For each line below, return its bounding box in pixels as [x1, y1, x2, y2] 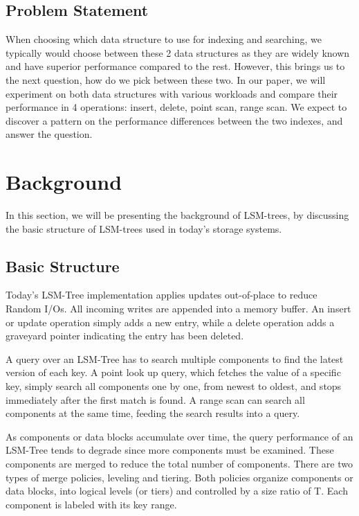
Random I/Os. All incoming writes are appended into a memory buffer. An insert [6, 301, 351, 316]
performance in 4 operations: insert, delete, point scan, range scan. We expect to [6, 100, 347, 114]
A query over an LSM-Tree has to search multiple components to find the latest [6, 351, 344, 366]
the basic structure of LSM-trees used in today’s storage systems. [6, 221, 282, 235]
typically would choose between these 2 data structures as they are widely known [6, 45, 350, 60]
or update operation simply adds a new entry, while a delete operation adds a [6, 314, 335, 329]
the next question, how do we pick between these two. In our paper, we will [6, 72, 326, 87]
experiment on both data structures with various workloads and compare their [6, 86, 338, 100]
